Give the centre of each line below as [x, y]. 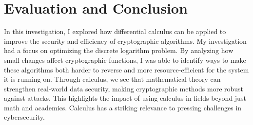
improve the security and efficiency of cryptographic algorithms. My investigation [125, 41]
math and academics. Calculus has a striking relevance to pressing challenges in [123, 107]
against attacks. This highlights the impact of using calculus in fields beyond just [125, 98]
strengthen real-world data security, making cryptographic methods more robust [124, 88]
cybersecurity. [24, 117]
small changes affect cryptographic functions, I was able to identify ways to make [125, 60]
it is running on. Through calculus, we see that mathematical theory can [112, 79]
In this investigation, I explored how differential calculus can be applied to [115, 31]
